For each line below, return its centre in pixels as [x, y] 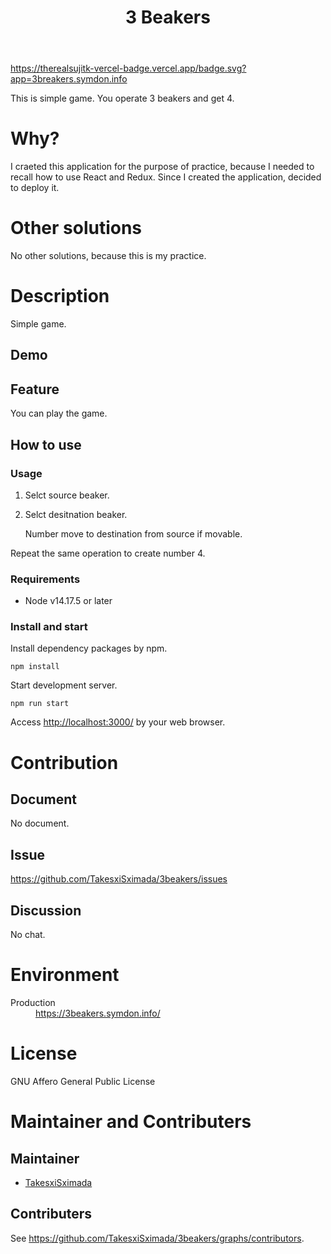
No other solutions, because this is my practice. [108, 256]
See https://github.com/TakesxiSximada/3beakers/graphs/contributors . [157, 1238]
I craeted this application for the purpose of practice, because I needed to [162, 167]
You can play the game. [59, 413]
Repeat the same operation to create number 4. [108, 553]
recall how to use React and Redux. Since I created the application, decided [166, 177]
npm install [35, 667]
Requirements [45, 579]
